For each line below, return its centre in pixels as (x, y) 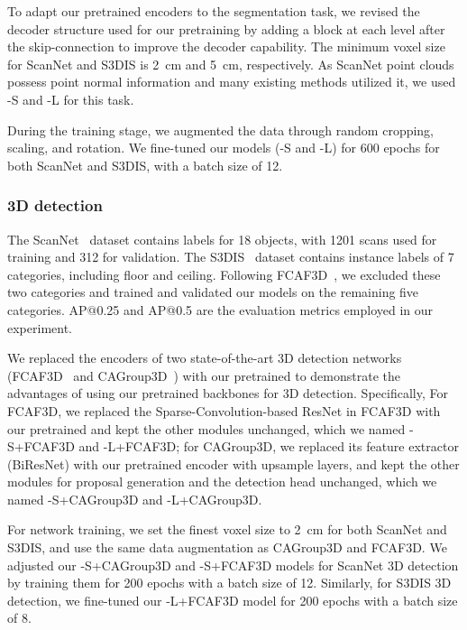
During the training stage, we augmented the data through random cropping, (221, 130)
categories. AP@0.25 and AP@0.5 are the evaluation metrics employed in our (220, 309)
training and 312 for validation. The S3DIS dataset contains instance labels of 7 (231, 257)
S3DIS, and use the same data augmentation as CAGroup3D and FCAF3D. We (227, 547)
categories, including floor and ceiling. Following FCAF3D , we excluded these (224, 274)
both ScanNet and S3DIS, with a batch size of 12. (145, 165)
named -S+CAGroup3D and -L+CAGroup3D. (135, 499)
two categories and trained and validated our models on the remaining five (213, 292)
